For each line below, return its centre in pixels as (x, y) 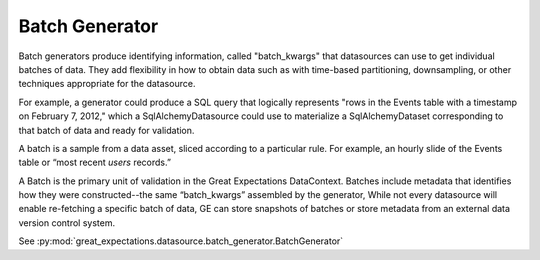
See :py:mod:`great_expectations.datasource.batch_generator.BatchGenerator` (181, 241)
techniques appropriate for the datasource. (107, 84)
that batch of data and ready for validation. (106, 130)
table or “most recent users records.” (95, 162)
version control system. (66, 222)
